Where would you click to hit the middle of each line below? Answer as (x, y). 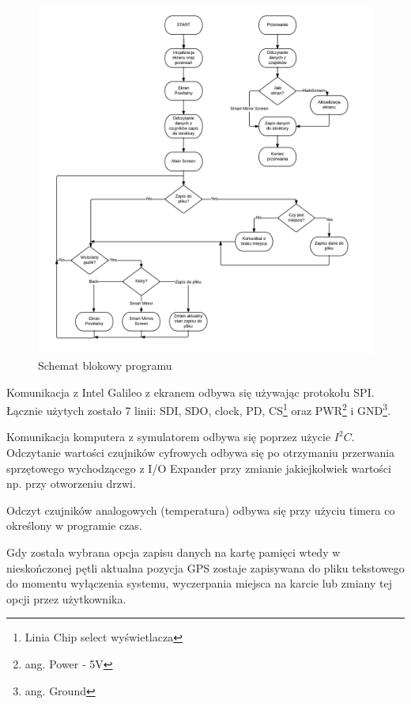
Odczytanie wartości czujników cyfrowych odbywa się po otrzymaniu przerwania (201, 453)
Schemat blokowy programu (105, 365)
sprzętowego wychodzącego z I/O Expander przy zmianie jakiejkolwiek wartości (199, 468)
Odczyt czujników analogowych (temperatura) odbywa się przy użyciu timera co (201, 510)
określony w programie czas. (74, 525)
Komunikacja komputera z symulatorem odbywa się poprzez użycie (169, 437)
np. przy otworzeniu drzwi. (71, 483)
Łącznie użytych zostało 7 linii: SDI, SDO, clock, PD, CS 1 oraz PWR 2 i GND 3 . (199, 409)
